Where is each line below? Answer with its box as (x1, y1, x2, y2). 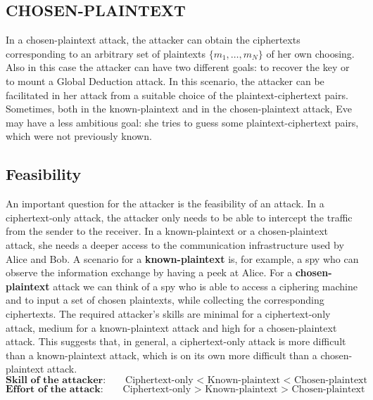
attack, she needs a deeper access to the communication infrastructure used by (6, 237, 344, 252)
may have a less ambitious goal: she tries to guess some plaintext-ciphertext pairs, (6, 115, 359, 129)
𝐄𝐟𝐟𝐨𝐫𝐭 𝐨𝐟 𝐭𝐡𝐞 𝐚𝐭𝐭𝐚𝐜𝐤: (6, 384, 103, 394)
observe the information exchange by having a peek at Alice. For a (6, 265, 293, 280)
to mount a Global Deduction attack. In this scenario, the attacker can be (6, 73, 324, 88)
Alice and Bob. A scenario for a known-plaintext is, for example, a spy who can (6, 251, 359, 266)
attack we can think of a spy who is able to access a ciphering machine (53, 278, 358, 293)
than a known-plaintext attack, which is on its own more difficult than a (6, 347, 317, 362)
